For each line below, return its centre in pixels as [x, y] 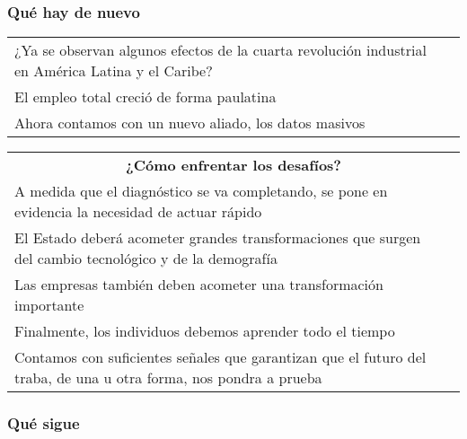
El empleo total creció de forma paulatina [145, 97]
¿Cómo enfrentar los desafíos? [233, 165]
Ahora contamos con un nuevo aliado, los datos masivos [190, 123]
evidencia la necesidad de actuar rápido [138, 212]
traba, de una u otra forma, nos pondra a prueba [168, 378]
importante [49, 305]
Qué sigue [44, 423]
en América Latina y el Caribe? [114, 71]
